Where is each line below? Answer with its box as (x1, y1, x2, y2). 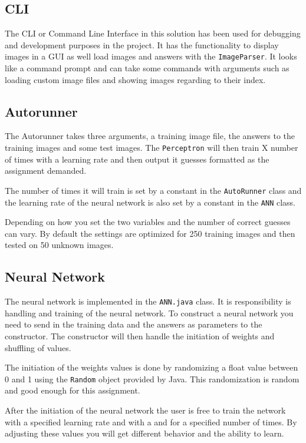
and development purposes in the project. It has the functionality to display (5, 38, 279, 51)
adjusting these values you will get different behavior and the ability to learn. (5, 427, 284, 439)
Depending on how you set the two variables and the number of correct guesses (5, 216, 291, 228)
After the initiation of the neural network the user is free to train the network (5, 404, 286, 416)
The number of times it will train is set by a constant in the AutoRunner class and (5, 184, 302, 196)
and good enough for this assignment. (5, 384, 140, 396)
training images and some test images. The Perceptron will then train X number (5, 141, 298, 154)
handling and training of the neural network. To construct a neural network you (5, 306, 294, 319)
